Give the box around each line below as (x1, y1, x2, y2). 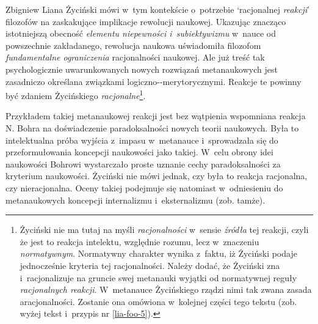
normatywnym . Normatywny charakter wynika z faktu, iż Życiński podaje (20, 247, 297, 260)
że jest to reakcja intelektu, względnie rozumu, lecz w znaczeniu (20, 235, 259, 248)
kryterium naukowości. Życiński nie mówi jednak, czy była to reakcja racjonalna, (5, 169, 308, 182)
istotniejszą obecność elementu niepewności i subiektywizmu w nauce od (5, 27, 276, 40)
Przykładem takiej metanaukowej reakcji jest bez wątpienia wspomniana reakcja (5, 109, 306, 122)
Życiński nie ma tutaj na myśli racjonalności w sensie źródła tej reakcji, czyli (20, 223, 309, 236)
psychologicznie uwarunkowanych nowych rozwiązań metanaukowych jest (5, 62, 278, 75)
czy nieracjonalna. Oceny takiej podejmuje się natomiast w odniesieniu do (5, 181, 283, 194)
